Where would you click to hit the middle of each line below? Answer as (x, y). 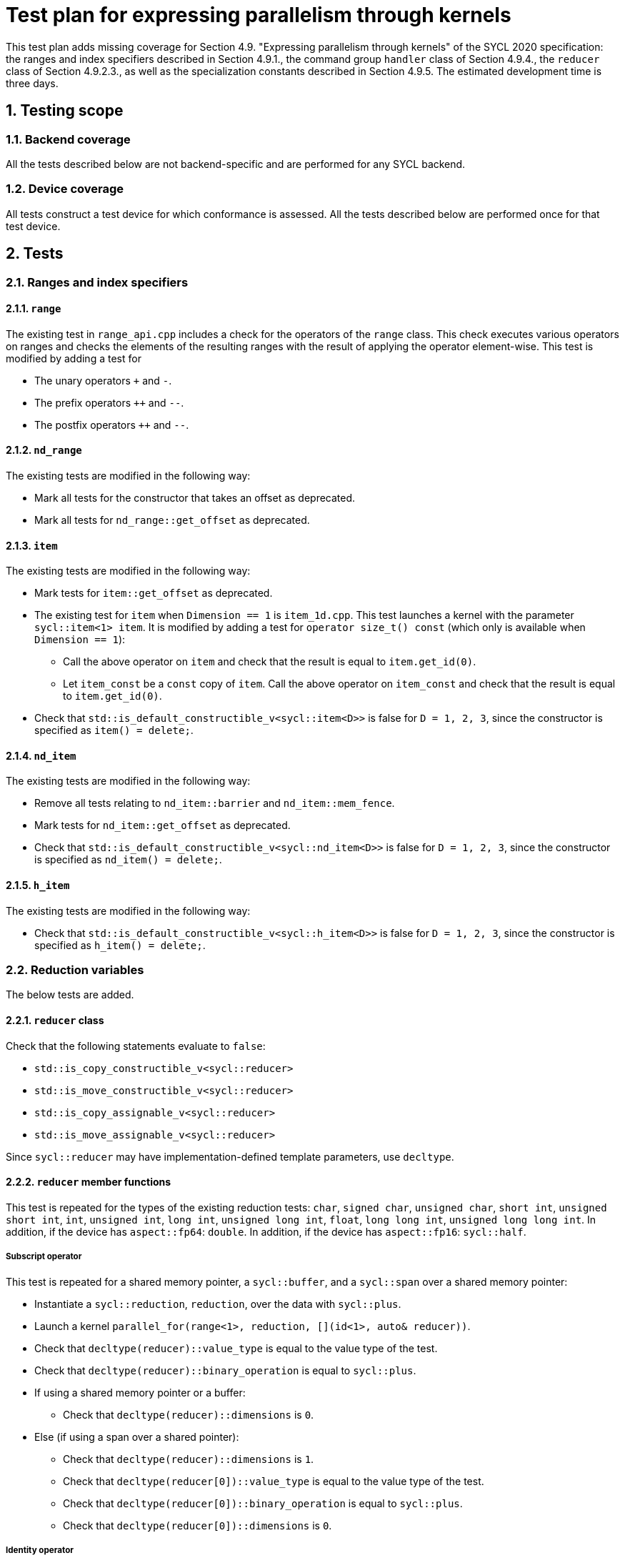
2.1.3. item (32, 545)
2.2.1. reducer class (55, 1021)
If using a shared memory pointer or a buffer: (140, 1392)
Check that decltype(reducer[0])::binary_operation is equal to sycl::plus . (263, 1503)
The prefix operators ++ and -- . (109, 402)
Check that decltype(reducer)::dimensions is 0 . (189, 1414)
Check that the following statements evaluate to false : (136, 1046)
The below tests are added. (70, 995)
